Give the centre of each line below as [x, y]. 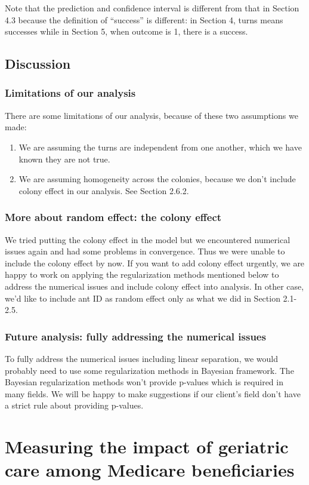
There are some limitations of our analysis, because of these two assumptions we [152, 115]
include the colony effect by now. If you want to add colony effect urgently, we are [155, 263]
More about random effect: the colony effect [113, 217]
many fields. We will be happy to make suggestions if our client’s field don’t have [153, 393]
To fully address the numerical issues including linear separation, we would [141, 358]
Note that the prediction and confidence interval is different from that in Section [152, 8]
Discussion [38, 64]
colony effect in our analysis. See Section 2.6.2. [104, 190]
